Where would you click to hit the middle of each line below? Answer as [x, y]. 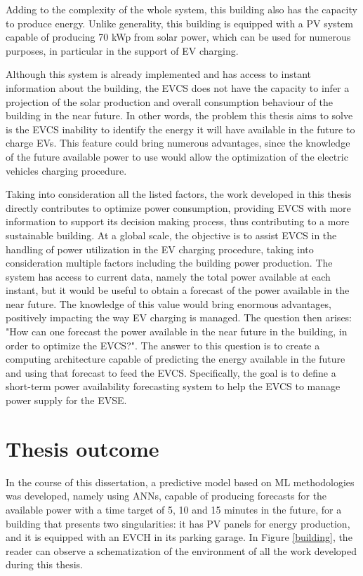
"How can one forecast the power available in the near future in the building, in [177, 331]
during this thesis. [44, 564]
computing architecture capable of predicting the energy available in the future [176, 359]
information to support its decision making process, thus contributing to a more [178, 221]
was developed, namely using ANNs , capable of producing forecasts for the [166, 496]
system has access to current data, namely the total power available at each [168, 276]
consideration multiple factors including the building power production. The [169, 263]
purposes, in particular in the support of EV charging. [122, 50]
